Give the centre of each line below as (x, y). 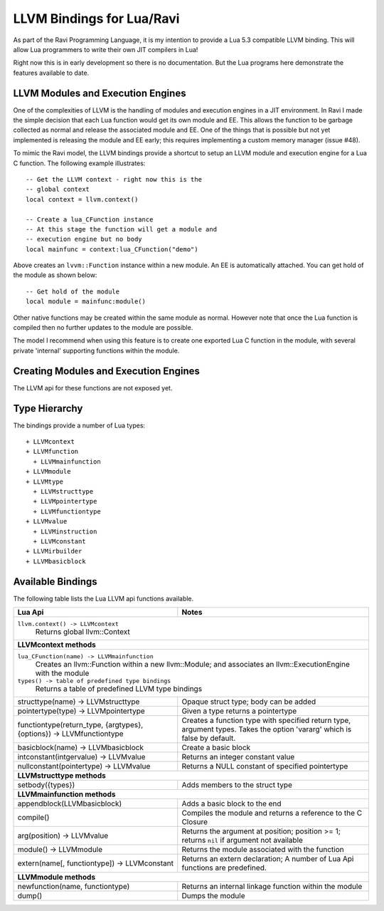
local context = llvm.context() (82, 199)
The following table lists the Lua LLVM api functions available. (103, 598)
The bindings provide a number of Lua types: (79, 425)
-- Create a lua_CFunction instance (90, 219)
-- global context (58, 189)
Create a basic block (216, 748)
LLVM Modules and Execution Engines (100, 93)
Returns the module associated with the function (263, 850)
